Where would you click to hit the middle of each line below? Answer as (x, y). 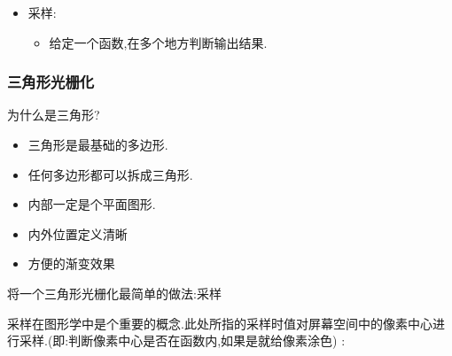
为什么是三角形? (54, 115)
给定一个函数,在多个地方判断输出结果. (158, 42)
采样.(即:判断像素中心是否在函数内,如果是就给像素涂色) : (182, 341)
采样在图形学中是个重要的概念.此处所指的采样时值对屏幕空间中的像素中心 (220, 323)
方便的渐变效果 (71, 263)
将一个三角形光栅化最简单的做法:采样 (114, 293)
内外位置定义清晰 (78, 233)
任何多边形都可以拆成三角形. (110, 174)
